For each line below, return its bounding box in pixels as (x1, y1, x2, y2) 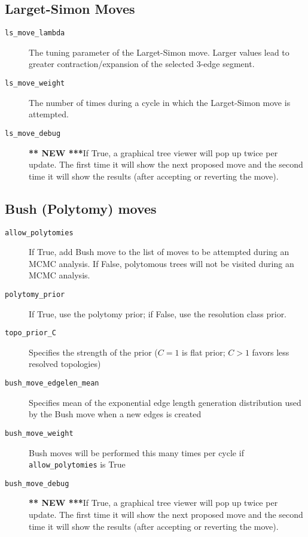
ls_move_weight (5, 79, 65, 88)
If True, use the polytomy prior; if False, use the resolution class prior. (29, 307, 287, 320)
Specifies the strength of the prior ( (29, 345, 158, 358)
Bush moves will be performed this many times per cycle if (29, 446, 244, 459)
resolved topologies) (29, 357, 101, 370)
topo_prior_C (5, 329, 56, 338)
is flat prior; (182, 345, 225, 358)
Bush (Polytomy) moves (5, 199, 157, 217)
